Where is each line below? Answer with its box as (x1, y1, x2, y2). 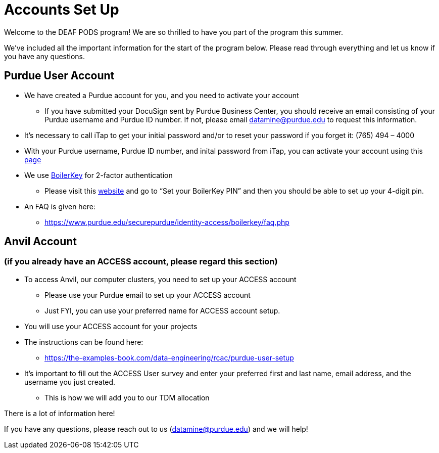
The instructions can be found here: (24, 337, 143, 346)
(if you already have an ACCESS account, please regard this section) (4, 256, 278, 267)
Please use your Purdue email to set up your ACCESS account (44, 290, 251, 299)
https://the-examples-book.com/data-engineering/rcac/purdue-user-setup (44, 353, 294, 362)
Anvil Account (4, 235, 77, 248)
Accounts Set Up (4, 1, 119, 18)
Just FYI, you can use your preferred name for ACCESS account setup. (44, 306, 280, 315)
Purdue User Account (4, 69, 115, 82)
